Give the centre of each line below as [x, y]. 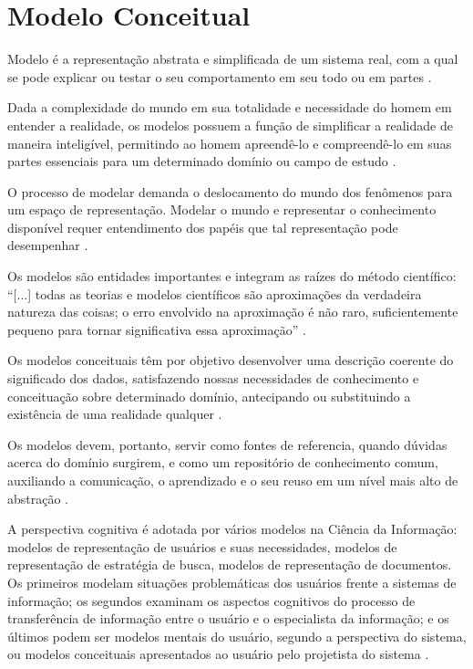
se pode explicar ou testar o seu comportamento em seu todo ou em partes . [220, 76]
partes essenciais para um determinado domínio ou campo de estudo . [202, 161]
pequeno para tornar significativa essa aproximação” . [157, 329]
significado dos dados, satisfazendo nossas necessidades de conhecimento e [213, 378]
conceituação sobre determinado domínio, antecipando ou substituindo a [209, 396]
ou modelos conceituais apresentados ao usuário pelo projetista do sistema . [218, 654]
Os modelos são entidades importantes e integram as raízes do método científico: [232, 276]
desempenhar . [48, 245]
